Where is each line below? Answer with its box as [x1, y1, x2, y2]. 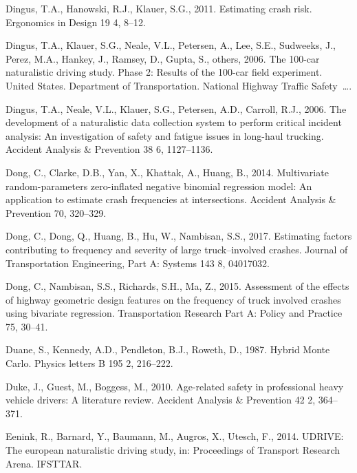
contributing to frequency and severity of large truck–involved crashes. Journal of [6, 242, 348, 256]
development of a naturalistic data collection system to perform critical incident [6, 115, 342, 129]
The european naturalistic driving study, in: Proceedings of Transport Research [6, 443, 340, 457]
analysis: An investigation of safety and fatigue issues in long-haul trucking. [6, 128, 324, 143]
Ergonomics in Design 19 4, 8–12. [6, 14, 146, 29]
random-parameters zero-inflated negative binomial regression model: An [6, 178, 312, 193]
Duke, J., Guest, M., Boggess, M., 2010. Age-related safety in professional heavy [6, 379, 344, 393]
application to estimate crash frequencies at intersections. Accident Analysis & [6, 192, 336, 207]
